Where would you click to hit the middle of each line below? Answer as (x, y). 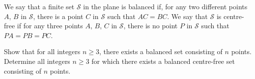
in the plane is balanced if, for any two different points (165, 6)
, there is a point (58, 16)
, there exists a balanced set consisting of (161, 51)
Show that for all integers (42, 51)
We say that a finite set (39, 6)
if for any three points (50, 26)
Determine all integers (37, 61)
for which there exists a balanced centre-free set (163, 61)
